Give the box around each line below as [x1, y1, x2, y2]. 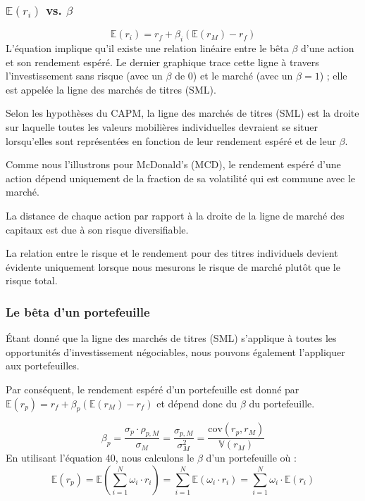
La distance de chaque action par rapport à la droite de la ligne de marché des [6, 208, 345, 222]
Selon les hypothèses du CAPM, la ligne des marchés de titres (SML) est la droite [6, 106, 359, 120]
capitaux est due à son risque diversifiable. [6, 222, 189, 236]
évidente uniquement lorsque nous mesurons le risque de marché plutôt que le [6, 259, 340, 274]
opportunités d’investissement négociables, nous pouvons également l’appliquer [6, 344, 345, 359]
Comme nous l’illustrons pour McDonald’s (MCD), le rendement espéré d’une [6, 157, 341, 172]
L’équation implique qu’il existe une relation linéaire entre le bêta [6, 41, 289, 56]
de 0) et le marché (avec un [175, 68, 293, 83]
